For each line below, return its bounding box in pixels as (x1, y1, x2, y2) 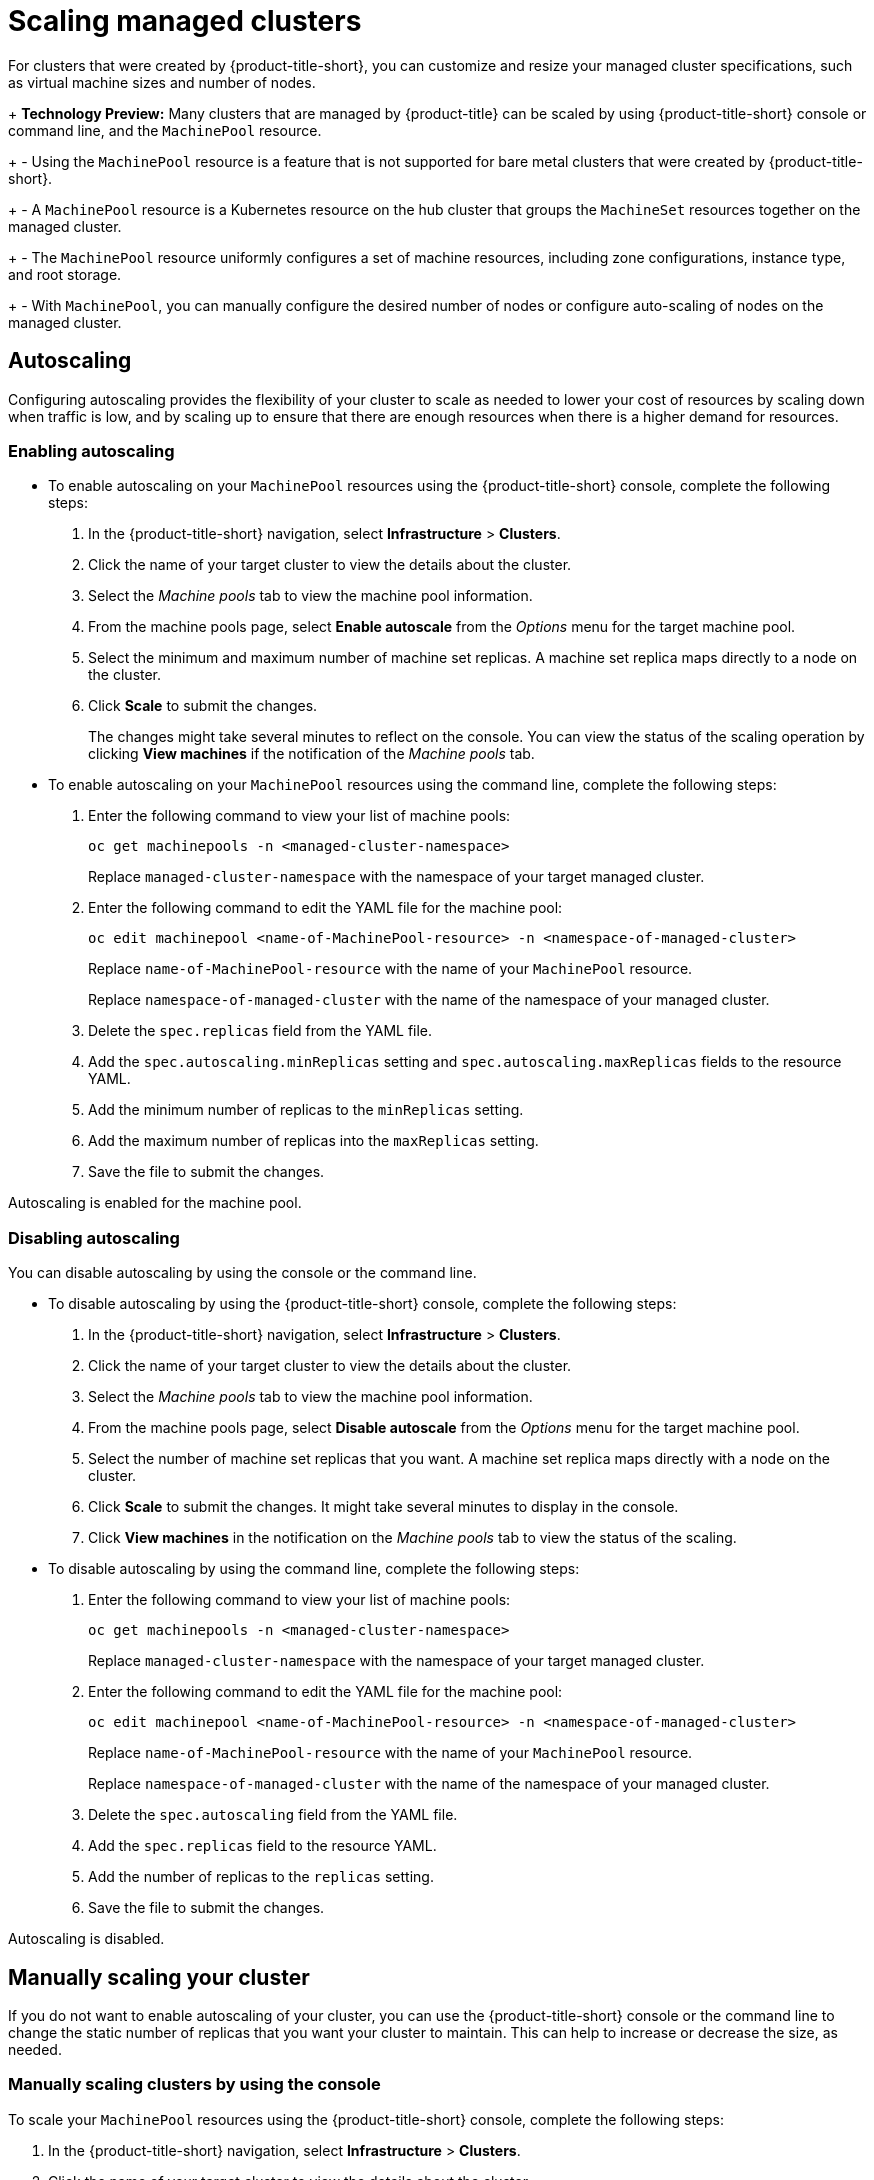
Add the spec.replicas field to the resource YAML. (88, 1837, 437, 1855)
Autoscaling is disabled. (8, 1930, 165, 1948)
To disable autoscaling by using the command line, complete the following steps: (48, 1560, 580, 1578)
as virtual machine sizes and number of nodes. (8, 73, 316, 91)
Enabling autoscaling (8, 440, 175, 461)
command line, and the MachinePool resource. (8, 121, 322, 139)
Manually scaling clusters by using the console (8, 2074, 381, 2095)
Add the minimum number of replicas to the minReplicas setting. (88, 1101, 524, 1119)
